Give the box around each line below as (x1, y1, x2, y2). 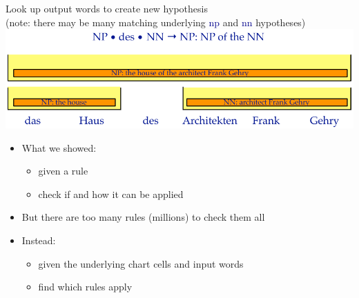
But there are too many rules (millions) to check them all (21, 210, 265, 224)
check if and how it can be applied (38, 186, 184, 201)
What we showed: (21, 140, 97, 155)
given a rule (38, 163, 88, 178)
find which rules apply (38, 279, 133, 294)
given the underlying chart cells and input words (38, 256, 244, 270)
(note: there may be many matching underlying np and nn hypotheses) (6, 14, 306, 29)
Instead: (21, 232, 56, 247)
